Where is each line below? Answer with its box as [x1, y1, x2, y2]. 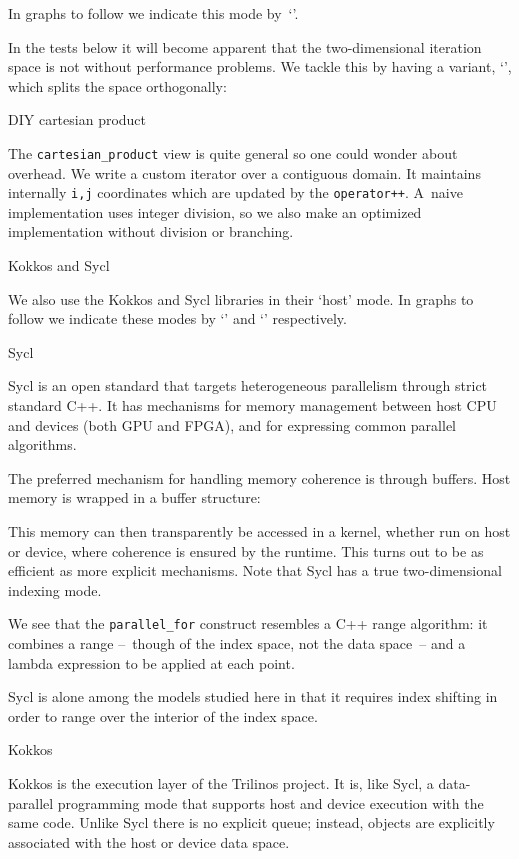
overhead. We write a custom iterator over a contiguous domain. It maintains [8, 162, 481, 183]
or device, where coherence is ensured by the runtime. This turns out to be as [8, 540, 484, 561]
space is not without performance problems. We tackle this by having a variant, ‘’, [8, 56, 512, 77]
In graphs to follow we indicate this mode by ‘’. [8, 3, 299, 23]
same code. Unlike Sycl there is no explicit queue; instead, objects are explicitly [8, 812, 495, 833]
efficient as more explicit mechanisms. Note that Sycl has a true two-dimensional [8, 560, 502, 581]
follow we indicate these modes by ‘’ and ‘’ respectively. [8, 308, 347, 329]
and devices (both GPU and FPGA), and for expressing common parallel [8, 414, 456, 435]
